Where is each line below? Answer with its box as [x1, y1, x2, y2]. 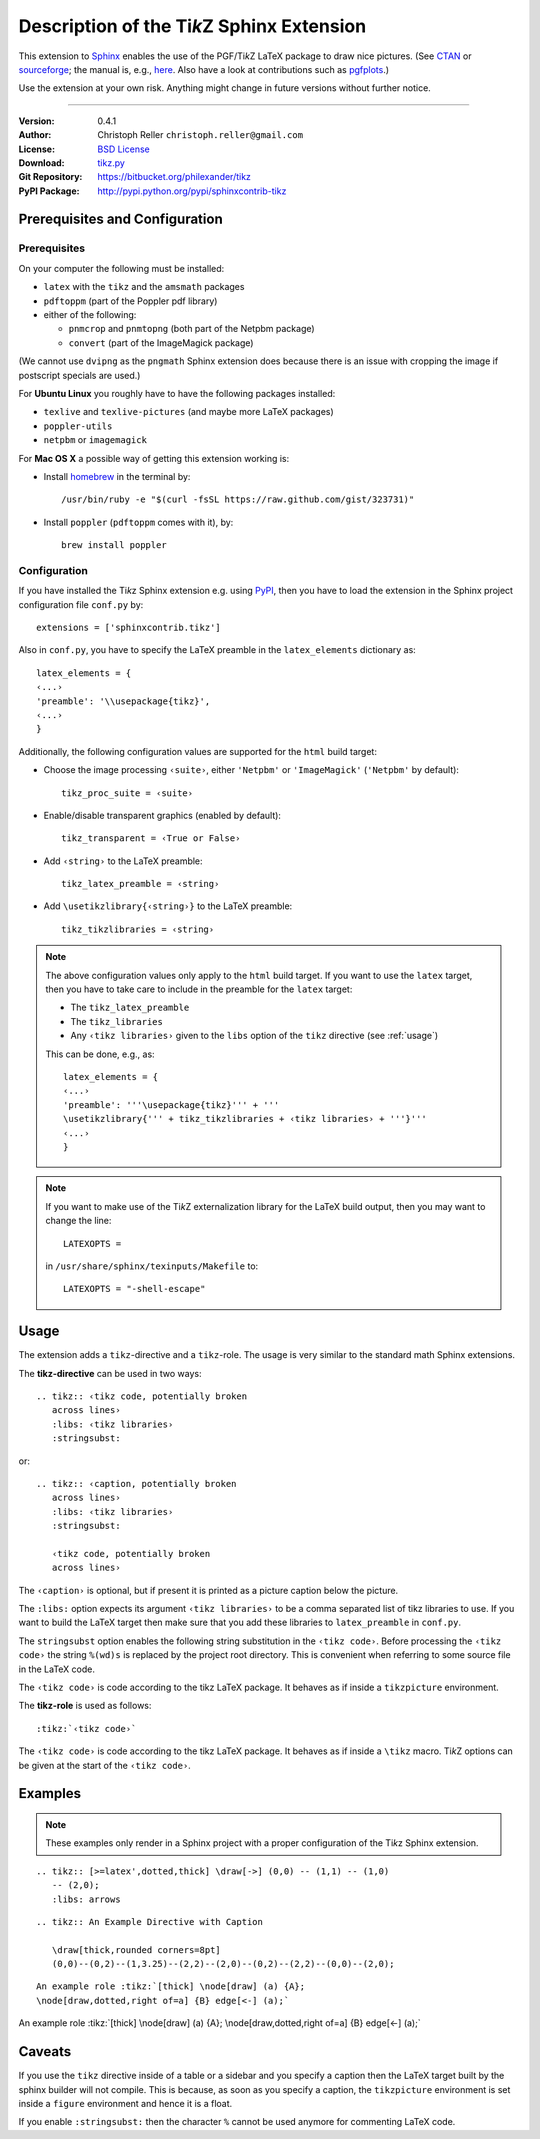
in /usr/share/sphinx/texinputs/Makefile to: [45, 1260, 259, 1272]
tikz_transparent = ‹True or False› [61, 833, 241, 844]
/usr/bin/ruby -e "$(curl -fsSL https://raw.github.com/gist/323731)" [61, 494, 415, 505]
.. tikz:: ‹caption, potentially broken [36, 1478, 237, 1489]
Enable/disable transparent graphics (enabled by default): [43, 809, 282, 821]
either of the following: [43, 309, 137, 320]
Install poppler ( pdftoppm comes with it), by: [43, 516, 234, 528]
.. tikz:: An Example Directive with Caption [36, 1916, 264, 1927]
